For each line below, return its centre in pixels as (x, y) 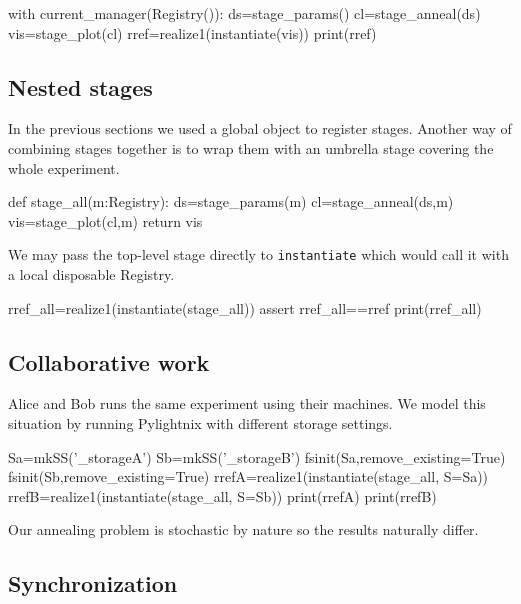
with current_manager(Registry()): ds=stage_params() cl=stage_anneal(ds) (244, 13)
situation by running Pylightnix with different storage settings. (200, 423)
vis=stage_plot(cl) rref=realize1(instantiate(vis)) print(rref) (192, 32)
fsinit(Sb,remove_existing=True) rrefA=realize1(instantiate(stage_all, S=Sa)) (248, 476)
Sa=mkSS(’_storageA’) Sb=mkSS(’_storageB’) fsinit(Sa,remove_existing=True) (257, 456)
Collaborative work (109, 361)
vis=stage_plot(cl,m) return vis (105, 220)
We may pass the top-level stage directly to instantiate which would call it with (258, 254)
